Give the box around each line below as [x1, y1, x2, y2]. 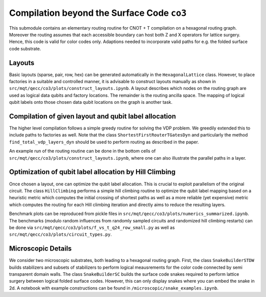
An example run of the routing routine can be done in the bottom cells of [9, 148, 156, 154]
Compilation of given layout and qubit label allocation [9, 112, 176, 121]
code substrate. [9, 45, 41, 51]
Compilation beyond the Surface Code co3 [9, 7, 187, 18]
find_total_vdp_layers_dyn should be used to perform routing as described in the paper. [9, 139, 199, 145]
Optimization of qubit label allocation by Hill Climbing [9, 168, 176, 176]
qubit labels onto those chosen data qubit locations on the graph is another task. [9, 99, 172, 105]
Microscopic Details [9, 245, 72, 253]
